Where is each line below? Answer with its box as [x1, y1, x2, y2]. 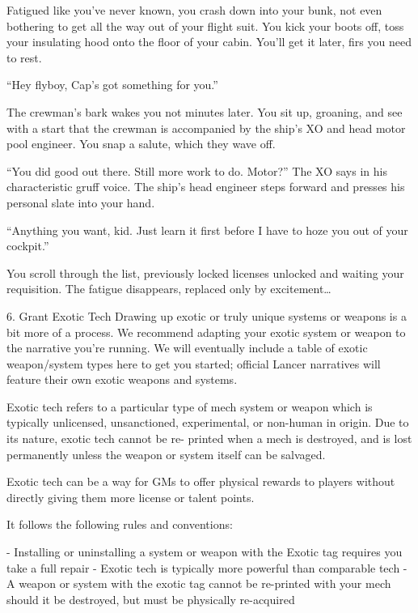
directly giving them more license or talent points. [6, 488, 255, 505]
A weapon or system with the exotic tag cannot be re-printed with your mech [6, 575, 391, 592]
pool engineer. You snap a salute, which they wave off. [6, 135, 276, 152]
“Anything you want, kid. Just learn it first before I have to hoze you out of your [6, 221, 408, 238]
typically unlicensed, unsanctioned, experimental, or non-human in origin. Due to [6, 414, 409, 431]
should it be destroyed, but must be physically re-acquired [6, 590, 295, 607]
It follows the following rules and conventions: [6, 516, 233, 533]
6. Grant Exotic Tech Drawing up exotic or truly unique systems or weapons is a [6, 307, 407, 324]
